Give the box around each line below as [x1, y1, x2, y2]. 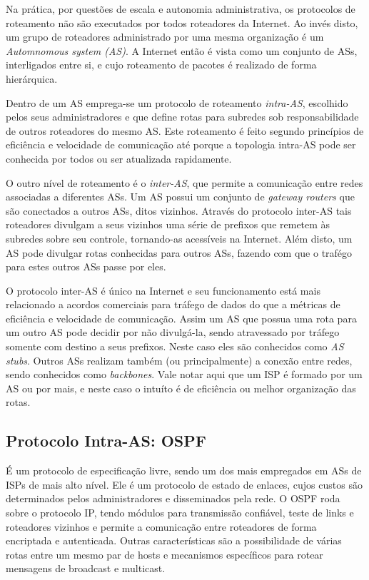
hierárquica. [6, 71, 58, 86]
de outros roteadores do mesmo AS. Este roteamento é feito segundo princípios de [6, 123, 364, 138]
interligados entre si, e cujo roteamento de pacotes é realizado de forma [6, 57, 317, 72]
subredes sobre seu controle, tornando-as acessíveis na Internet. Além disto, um [6, 230, 353, 245]
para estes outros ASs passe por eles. [6, 259, 166, 274]
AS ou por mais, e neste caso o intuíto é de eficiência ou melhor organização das [6, 380, 356, 395]
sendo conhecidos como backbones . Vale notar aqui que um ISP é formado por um [6, 367, 363, 382]
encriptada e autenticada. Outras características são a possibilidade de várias [6, 533, 342, 548]
